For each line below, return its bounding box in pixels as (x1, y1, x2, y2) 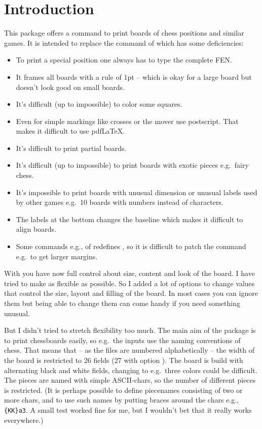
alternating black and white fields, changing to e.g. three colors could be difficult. (4, 364, 257, 375)
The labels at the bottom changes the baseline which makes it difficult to (16, 213, 243, 224)
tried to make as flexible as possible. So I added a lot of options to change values (4, 278, 255, 288)
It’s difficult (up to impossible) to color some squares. (16, 99, 182, 109)
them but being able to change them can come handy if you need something (4, 298, 240, 308)
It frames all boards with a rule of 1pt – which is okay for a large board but (16, 71, 252, 82)
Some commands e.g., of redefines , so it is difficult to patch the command (16, 241, 246, 252)
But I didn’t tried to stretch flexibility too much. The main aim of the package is (4, 325, 256, 335)
